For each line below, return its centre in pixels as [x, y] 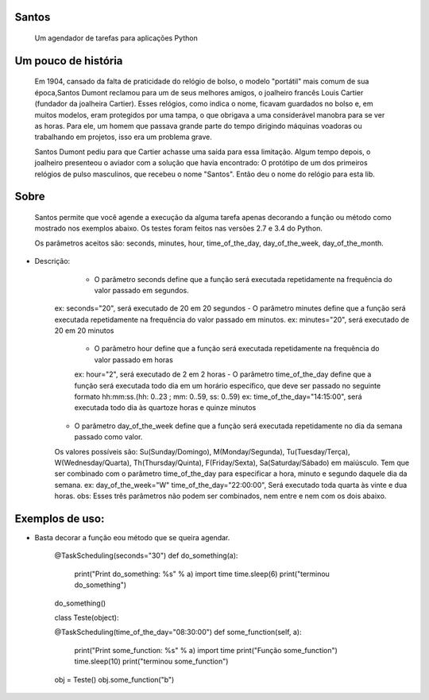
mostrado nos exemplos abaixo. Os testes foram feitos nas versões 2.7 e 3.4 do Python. [179, 228]
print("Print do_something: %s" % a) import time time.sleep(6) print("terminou [202, 574]
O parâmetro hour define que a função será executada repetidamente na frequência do [237, 349]
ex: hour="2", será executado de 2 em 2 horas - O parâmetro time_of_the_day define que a [223, 374]
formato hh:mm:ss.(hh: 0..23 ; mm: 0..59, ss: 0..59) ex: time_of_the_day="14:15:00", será [218, 396]
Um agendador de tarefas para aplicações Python [116, 38]
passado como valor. [108, 437]
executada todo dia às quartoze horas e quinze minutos [165, 408]
